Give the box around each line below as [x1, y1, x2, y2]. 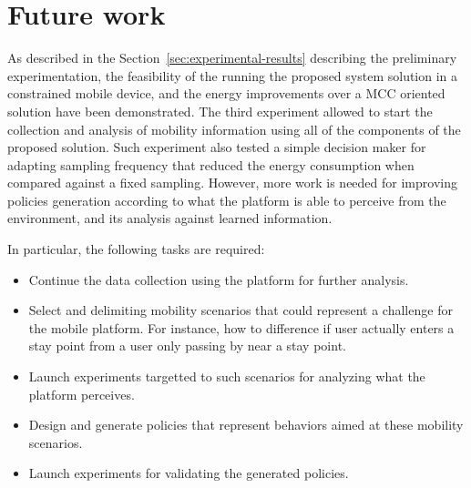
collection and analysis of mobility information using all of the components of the [7, 119, 461, 138]
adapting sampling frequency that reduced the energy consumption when [7, 155, 415, 174]
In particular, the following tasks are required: [7, 239, 265, 259]
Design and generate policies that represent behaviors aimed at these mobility [28, 415, 464, 434]
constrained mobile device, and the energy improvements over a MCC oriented [7, 84, 445, 103]
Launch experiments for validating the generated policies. [28, 463, 349, 483]
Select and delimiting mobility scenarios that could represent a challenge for [28, 300, 453, 320]
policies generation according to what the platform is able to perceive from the [7, 190, 446, 209]
